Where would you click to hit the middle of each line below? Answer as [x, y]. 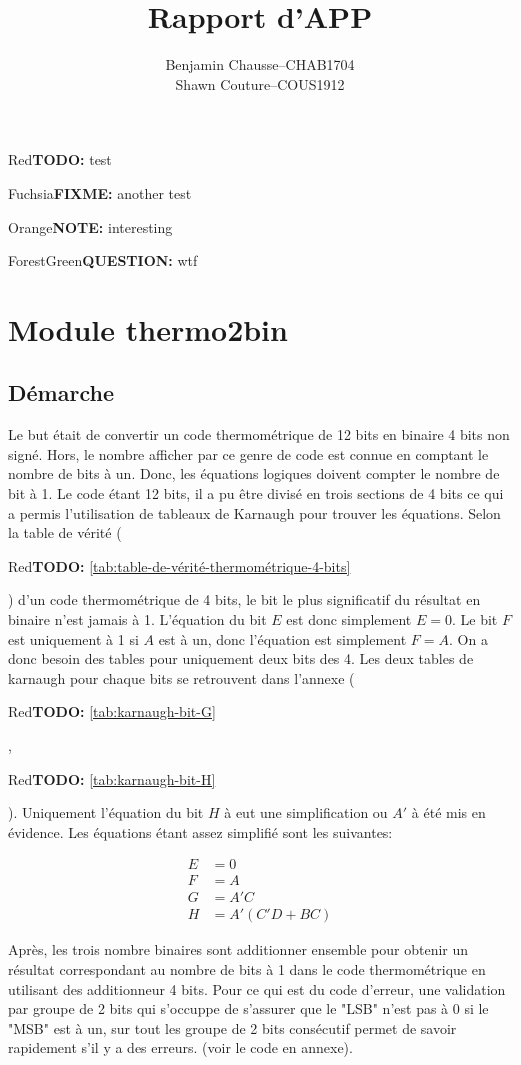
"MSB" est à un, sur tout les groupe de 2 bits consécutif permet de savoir [232, 1027]
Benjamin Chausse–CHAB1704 [260, 64]
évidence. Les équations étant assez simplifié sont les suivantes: [200, 831]
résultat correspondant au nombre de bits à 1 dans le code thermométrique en [247, 969]
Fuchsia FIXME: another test [100, 192]
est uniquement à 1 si [73, 638]
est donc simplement [349, 619]
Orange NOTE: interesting [90, 226]
